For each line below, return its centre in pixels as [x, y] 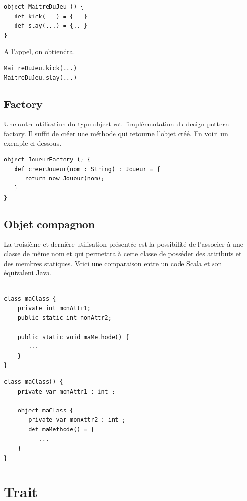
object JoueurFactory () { [47, 160]
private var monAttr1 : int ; [66, 391]
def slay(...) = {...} [51, 26]
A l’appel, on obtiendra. [40, 51]
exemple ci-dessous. [33, 143]
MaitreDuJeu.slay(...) [41, 78]
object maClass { [46, 410]
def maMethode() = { [61, 429]
